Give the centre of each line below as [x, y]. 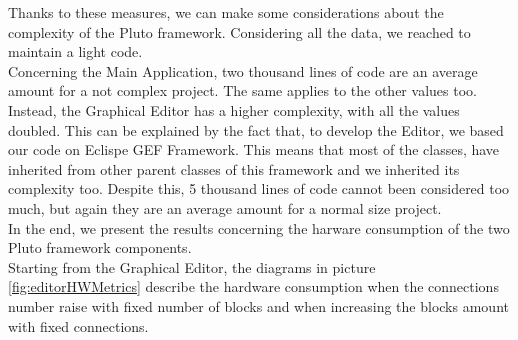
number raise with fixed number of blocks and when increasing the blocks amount [258, 305]
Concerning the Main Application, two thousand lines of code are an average [243, 70]
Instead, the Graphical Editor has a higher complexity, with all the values [234, 109]
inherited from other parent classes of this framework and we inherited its [234, 168]
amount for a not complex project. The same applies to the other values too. [242, 90]
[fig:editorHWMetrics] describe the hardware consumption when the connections [253, 286]
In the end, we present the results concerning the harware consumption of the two [259, 227]
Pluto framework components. [100, 247]
